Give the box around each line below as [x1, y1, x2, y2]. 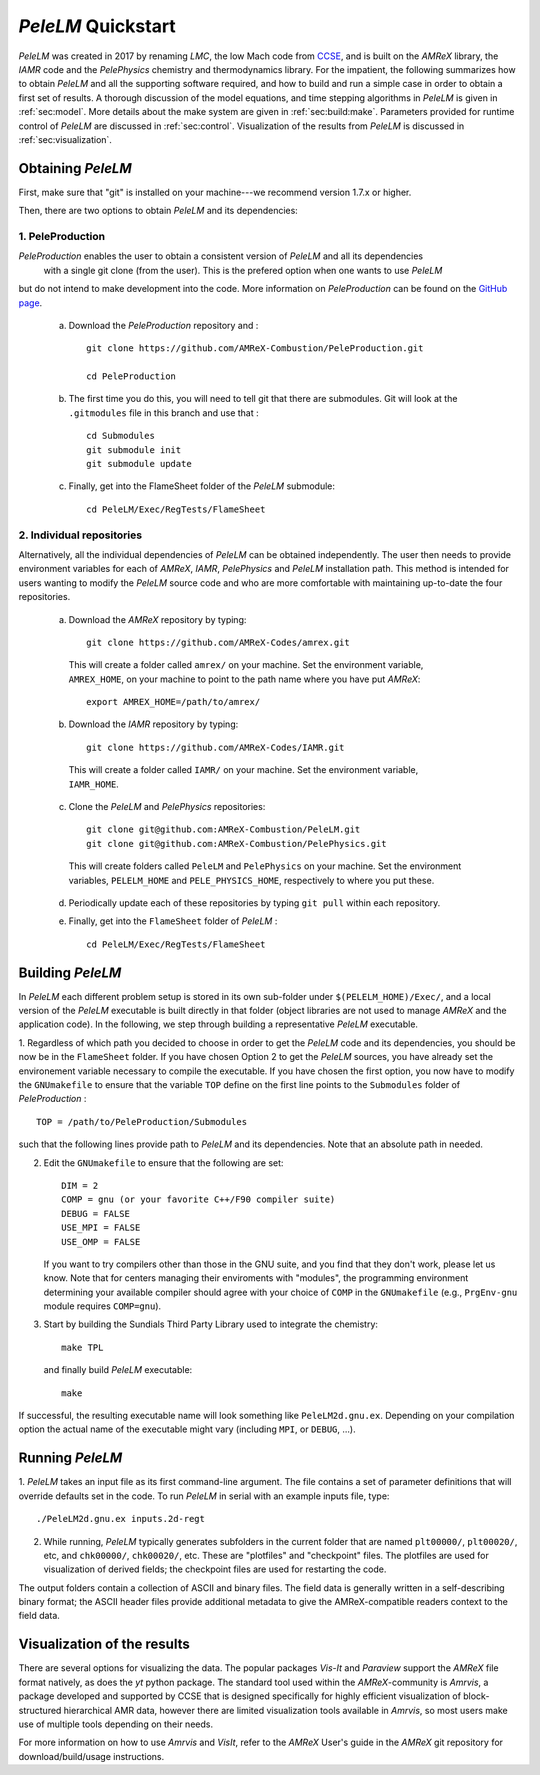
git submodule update [86, 458, 192, 470]
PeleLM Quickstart [18, 15, 177, 37]
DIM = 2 [61, 1180, 99, 1191]
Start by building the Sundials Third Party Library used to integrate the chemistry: [43, 1318, 379, 1330]
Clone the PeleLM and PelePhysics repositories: [68, 801, 266, 813]
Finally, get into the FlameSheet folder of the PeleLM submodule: [68, 480, 335, 492]
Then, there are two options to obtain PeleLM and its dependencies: [18, 205, 299, 217]
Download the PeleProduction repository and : [68, 319, 259, 331]
